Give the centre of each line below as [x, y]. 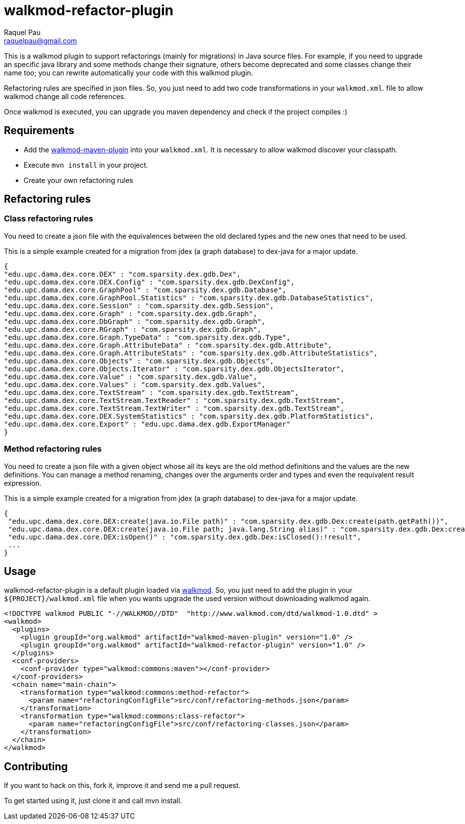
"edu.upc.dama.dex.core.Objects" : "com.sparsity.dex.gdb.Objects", [139, 361]
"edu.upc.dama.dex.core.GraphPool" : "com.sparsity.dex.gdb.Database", [145, 290]
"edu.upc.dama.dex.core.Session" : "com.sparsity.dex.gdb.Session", [139, 305]
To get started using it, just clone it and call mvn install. [93, 801]
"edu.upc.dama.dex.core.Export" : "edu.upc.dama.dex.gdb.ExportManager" [147, 424]
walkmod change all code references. [65, 96]
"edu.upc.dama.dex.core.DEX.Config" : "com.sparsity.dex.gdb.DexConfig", [149, 282]
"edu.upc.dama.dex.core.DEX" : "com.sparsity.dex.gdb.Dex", [122, 274]
